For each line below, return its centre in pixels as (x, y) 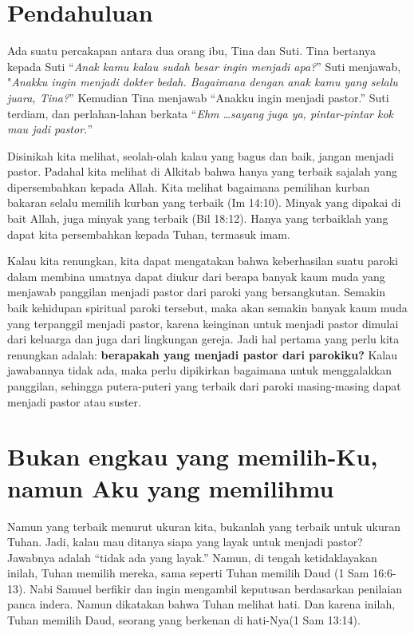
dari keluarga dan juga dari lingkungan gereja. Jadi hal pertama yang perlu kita (203, 339)
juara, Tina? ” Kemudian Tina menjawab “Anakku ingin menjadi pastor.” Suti (198, 97)
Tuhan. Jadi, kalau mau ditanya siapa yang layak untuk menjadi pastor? (185, 542)
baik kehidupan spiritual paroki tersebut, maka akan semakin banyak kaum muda (207, 308)
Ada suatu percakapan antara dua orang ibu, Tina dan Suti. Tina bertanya (191, 51)
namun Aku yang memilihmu (171, 487)
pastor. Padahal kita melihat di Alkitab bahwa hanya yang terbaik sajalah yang (202, 171)
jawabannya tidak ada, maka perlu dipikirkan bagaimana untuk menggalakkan (200, 370)
